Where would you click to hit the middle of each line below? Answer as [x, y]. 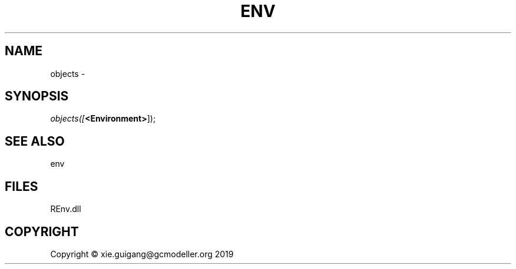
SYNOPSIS [37, 96]
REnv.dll [66, 209]
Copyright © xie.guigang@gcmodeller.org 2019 [142, 254]
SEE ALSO [35, 141]
